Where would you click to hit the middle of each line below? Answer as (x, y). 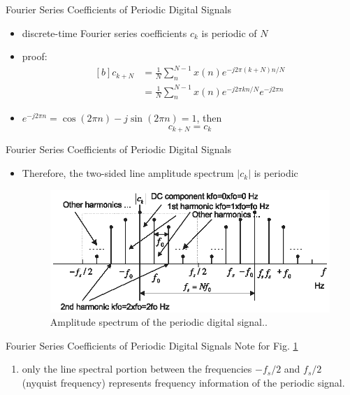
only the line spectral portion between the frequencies (137, 369)
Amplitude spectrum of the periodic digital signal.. (159, 322)
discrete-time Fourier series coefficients (104, 33)
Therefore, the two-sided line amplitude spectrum (128, 173)
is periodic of (229, 33)
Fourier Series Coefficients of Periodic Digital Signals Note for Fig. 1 (152, 345)
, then (209, 118)
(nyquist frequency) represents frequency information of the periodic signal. (183, 383)
